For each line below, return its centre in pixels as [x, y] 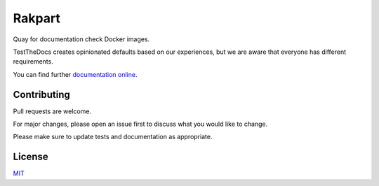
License [31, 157]
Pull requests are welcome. [52, 111]
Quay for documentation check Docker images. [81, 39]
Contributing [41, 94]
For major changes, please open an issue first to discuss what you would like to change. [140, 124]
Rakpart [37, 18]
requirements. [33, 62]
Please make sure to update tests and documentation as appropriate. [113, 137]
